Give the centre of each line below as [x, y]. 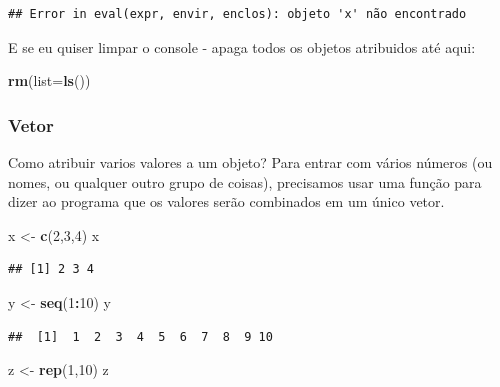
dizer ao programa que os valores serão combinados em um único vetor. [226, 201]
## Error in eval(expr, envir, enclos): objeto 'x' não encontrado [237, 14]
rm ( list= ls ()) [49, 80]
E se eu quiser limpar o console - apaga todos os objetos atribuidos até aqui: [242, 46]
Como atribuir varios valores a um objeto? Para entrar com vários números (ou [250, 162]
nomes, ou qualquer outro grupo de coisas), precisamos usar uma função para [245, 181]
